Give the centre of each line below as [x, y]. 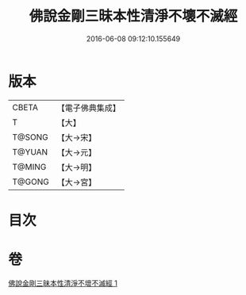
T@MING [29, 167]
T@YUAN [30, 151]
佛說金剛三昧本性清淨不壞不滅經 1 [63, 283]
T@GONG [31, 182]
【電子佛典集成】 [88, 108]
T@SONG [31, 137]
